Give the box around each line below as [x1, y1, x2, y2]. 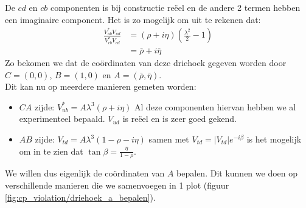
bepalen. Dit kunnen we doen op [176, 167, 298, 179]
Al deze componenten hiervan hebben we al [134, 100, 296, 113]
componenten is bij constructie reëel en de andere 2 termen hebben [50, 1, 301, 13]
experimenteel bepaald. [19, 112, 105, 125]
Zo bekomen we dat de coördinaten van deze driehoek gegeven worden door [5, 56, 287, 69]
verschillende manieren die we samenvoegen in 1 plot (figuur [5, 179, 229, 192]
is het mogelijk [246, 133, 302, 145]
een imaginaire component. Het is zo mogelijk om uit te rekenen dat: [5, 13, 261, 25]
